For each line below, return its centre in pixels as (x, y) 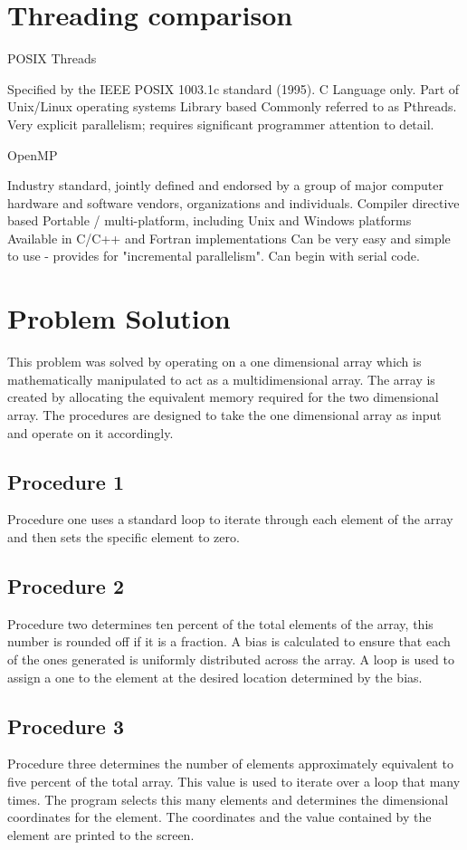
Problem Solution (119, 318)
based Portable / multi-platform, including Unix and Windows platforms (210, 220)
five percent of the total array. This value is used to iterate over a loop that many (234, 781)
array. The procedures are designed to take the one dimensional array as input (224, 414)
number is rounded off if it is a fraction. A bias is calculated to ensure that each (229, 641)
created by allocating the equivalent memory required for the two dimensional (223, 397)
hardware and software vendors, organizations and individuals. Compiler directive (233, 202)
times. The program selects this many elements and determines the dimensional (228, 799)
